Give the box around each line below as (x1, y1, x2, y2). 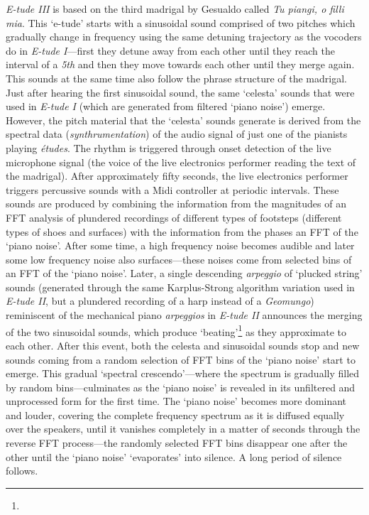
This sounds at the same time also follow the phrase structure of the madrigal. (6, 70, 347, 85)
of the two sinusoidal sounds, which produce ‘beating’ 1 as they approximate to (6, 322, 347, 339)
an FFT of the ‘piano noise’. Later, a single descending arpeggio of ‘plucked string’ (6, 266, 363, 281)
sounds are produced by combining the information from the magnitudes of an (6, 196, 346, 211)
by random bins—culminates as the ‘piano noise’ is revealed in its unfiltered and (6, 379, 356, 394)
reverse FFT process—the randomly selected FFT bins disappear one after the (6, 435, 348, 450)
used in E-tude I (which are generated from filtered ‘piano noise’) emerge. (6, 99, 326, 114)
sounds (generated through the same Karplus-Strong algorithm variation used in (6, 279, 355, 294)
